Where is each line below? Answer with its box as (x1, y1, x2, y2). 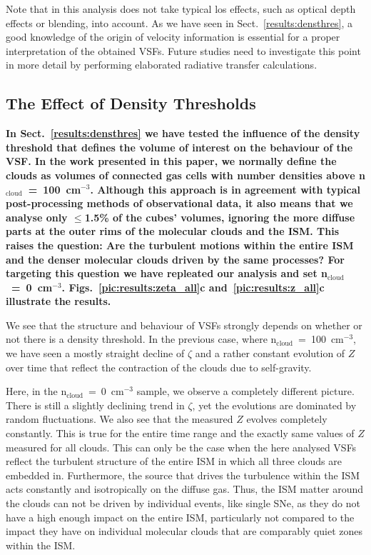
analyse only (6, 209, 68, 224)
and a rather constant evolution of (195, 346, 345, 361)
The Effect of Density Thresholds (6, 92, 256, 114)
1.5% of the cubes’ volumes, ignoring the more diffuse (84, 209, 355, 224)
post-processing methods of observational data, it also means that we (6, 196, 353, 211)
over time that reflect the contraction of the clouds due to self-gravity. (6, 359, 312, 374)
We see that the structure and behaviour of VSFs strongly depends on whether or (6, 317, 362, 332)
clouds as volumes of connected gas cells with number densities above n (6, 167, 365, 182)
